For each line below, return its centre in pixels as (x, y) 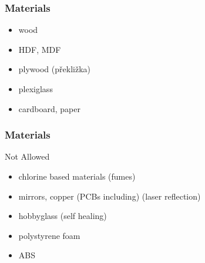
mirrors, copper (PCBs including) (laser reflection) (110, 196)
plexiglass (36, 89)
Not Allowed (27, 156)
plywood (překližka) (54, 69)
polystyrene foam (49, 235)
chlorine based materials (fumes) (77, 176)
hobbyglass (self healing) (63, 216)
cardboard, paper (49, 108)
